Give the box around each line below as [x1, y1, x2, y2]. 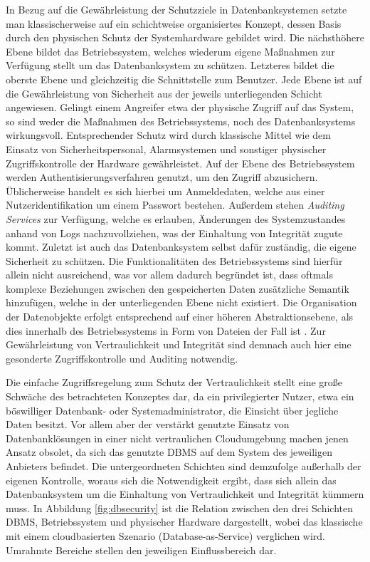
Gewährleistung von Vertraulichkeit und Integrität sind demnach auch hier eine [6, 337, 351, 352]
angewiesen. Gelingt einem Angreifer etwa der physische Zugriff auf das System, [6, 100, 354, 115]
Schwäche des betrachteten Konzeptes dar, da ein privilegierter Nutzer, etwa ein [6, 389, 354, 404]
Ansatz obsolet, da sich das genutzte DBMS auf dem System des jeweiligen [6, 444, 332, 459]
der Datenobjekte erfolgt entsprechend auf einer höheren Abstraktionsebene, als [6, 309, 354, 324]
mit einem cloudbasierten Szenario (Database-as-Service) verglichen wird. [6, 528, 325, 543]
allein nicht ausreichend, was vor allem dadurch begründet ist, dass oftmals [6, 267, 333, 282]
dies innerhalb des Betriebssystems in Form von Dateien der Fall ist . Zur [6, 323, 326, 338]
